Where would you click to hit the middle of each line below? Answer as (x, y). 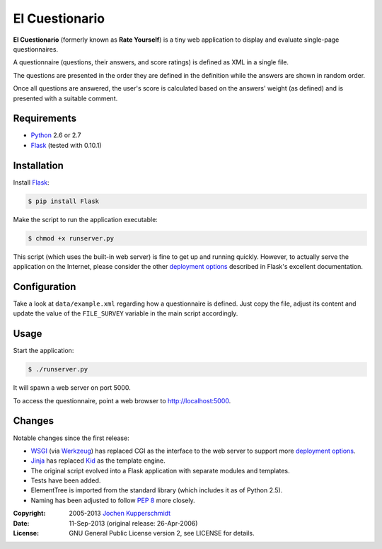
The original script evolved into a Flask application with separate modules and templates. (160, 470)
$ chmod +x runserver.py (71, 238)
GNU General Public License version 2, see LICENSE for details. (162, 533)
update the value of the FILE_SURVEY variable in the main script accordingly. (126, 313)
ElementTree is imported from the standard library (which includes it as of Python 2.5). (157, 490)
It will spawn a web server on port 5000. (72, 388)
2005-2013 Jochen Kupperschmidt (120, 514)
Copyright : (29, 514)
